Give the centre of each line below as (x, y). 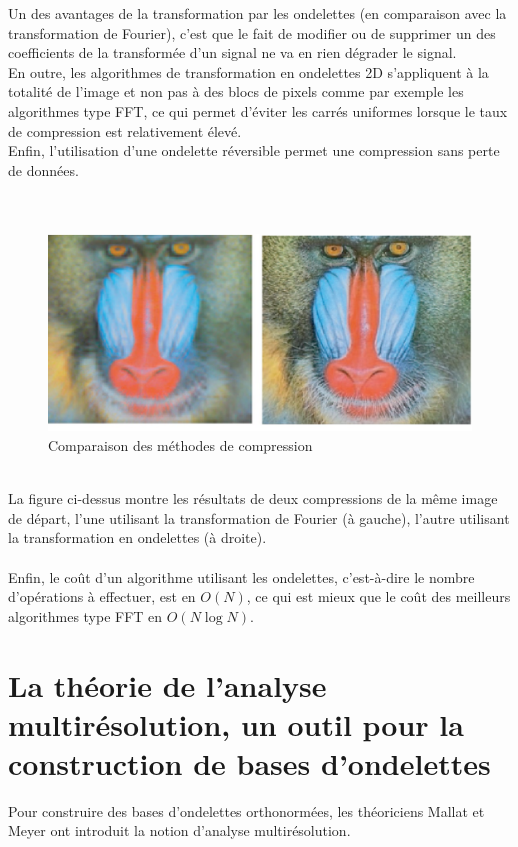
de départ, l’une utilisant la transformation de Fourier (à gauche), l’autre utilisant (259, 517)
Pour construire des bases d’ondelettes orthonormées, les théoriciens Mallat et (246, 810)
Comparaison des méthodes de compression (180, 445)
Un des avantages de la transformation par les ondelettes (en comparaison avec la (257, 13)
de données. (43, 169)
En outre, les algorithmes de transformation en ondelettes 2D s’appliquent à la (248, 71)
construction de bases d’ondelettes (249, 762)
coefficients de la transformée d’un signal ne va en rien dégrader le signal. (232, 52)
